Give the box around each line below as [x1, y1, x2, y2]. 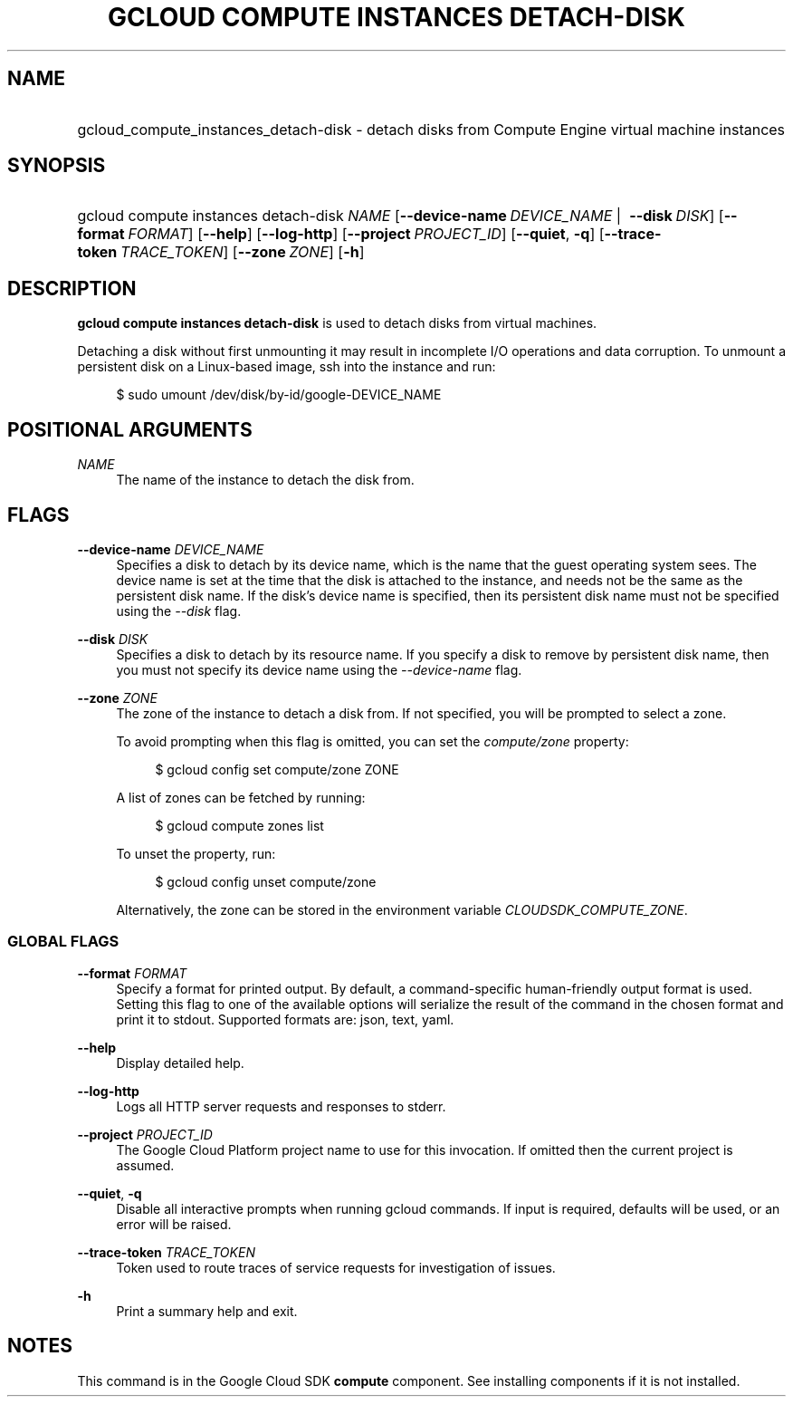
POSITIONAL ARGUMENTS [7, 418, 253, 441]
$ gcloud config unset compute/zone [155, 873, 377, 890]
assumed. [116, 1157, 175, 1173]
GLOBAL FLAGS [7, 932, 119, 951]
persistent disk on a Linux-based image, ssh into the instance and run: [77, 359, 496, 375]
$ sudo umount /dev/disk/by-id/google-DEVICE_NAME [116, 387, 442, 403]
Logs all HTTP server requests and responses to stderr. [116, 1098, 446, 1114]
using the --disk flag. [116, 602, 242, 619]
